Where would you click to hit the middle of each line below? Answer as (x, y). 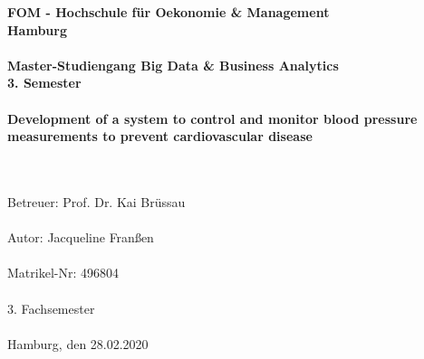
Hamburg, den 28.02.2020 (78, 343)
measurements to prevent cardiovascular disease (160, 136)
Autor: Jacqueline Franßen (81, 237)
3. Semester (44, 83)
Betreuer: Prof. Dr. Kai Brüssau (96, 201)
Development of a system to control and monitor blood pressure (212, 118)
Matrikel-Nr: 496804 (63, 273)
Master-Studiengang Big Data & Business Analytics (173, 65)
